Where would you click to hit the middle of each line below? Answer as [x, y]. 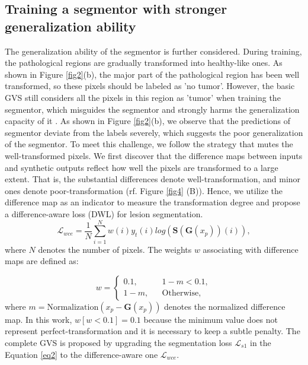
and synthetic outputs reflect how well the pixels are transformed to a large [142, 167]
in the [261, 342]
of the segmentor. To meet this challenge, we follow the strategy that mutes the [149, 144]
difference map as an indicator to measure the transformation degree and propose [153, 202]
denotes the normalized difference [225, 306]
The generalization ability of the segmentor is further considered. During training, [153, 51]
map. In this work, [38, 319]
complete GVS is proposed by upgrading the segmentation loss [118, 342]
